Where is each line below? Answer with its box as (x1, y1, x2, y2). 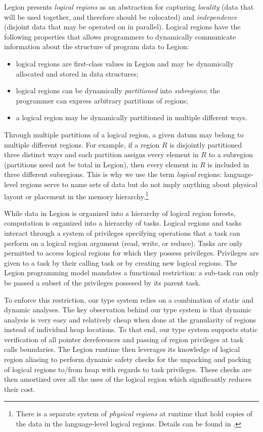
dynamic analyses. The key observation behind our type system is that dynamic (4, 304, 251, 315)
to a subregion (208, 149, 253, 160)
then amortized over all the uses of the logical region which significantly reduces (4, 374, 252, 384)
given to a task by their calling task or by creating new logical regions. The (4, 257, 237, 268)
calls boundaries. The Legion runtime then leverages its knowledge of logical (4, 344, 240, 354)
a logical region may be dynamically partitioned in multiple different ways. (16, 112, 247, 123)
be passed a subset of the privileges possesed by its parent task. (4, 277, 201, 287)
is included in (207, 159, 249, 169)
